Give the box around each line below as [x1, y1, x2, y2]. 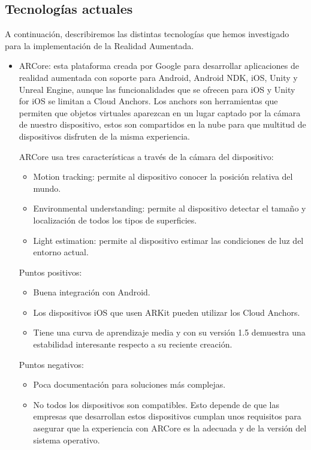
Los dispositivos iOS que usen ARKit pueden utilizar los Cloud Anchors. [33, 306, 300, 318]
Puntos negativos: [19, 358, 84, 370]
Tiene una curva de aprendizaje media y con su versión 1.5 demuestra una [33, 326, 306, 339]
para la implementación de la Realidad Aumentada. [5, 39, 194, 52]
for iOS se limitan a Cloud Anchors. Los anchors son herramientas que [19, 95, 278, 107]
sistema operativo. [33, 433, 100, 446]
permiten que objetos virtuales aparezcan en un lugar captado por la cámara [19, 106, 301, 119]
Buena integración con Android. [33, 286, 150, 298]
